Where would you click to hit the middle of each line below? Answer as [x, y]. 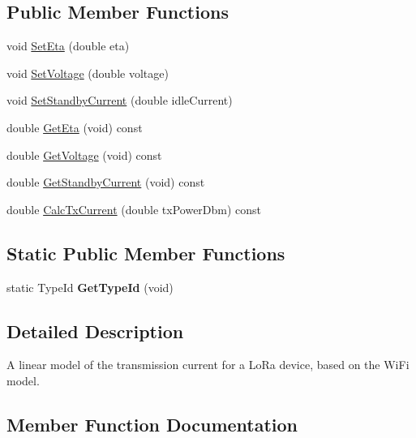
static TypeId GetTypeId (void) [90, 287]
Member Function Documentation [152, 424]
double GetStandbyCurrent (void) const [106, 182]
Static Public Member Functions [146, 253]
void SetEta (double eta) [68, 46]
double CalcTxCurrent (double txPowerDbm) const [134, 209]
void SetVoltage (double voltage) [88, 73]
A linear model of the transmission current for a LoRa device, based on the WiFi [208, 365]
